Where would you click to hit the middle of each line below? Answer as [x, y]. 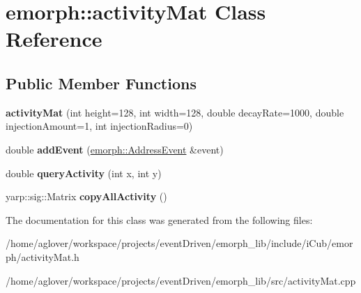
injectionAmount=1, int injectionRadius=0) [99, 126]
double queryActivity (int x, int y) [84, 173]
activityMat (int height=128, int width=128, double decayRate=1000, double [175, 112]
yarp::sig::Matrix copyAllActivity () [86, 196]
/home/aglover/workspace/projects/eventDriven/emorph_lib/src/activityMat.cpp [181, 280]
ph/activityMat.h [43, 256]
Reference [54, 39]
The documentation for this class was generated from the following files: [159, 219]
